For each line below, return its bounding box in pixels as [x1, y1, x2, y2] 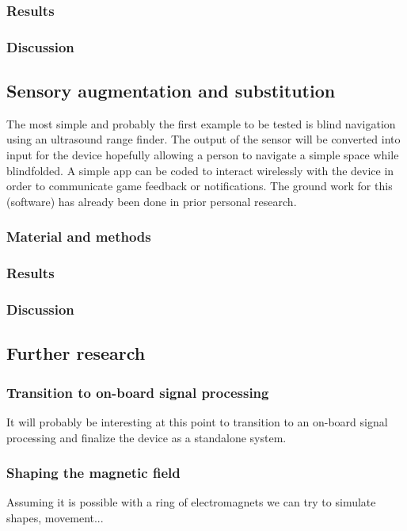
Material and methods [6, 227, 151, 246]
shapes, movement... [6, 509, 104, 525]
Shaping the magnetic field [6, 463, 181, 483]
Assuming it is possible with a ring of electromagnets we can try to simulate [6, 494, 376, 510]
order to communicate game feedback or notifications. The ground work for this [6, 178, 393, 194]
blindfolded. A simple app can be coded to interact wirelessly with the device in [6, 162, 394, 178]
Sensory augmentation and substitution [6, 78, 336, 103]
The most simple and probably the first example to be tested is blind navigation [6, 115, 396, 132]
